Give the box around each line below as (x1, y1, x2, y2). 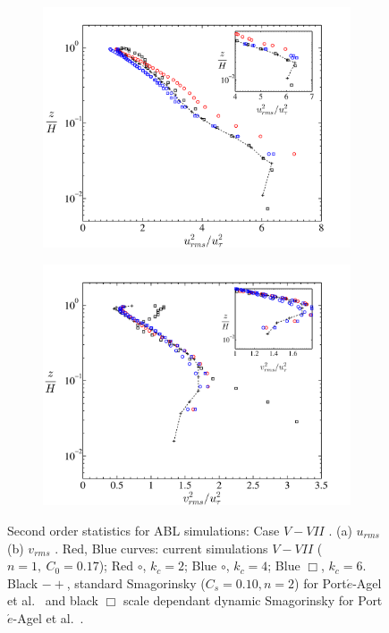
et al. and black (7, 591, 98, 610)
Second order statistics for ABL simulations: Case (7, 521, 280, 540)
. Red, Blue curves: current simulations (55, 538, 268, 557)
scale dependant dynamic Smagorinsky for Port (123, 591, 383, 610)
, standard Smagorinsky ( (66, 573, 206, 592)
